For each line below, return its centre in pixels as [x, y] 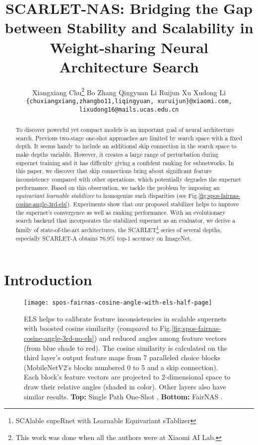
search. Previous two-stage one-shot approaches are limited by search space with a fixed [129, 138]
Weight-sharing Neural [129, 47]
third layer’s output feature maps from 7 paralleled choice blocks [122, 357]
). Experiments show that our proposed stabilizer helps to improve [153, 204]
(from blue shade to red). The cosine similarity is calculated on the [126, 348]
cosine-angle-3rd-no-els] [59, 338]
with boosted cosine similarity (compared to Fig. [98, 328]
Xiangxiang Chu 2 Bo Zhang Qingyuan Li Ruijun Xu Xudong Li [129, 91]
